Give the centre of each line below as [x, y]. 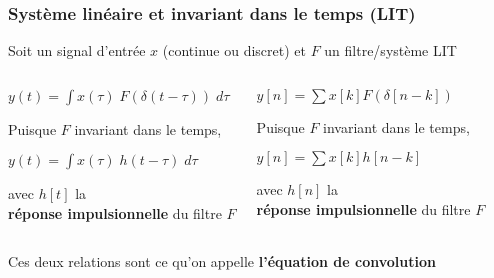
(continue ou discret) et [234, 50]
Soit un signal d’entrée [77, 50]
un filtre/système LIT [390, 50]
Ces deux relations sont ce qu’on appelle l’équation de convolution [222, 260]
